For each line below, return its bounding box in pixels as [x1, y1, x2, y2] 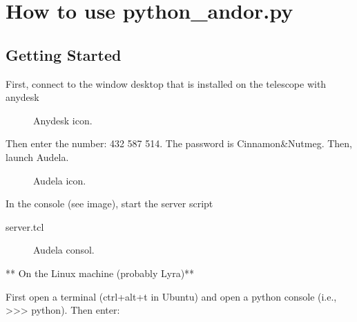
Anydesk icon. [33, 113, 93, 127]
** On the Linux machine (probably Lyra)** [6, 265, 195, 280]
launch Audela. [6, 149, 69, 164]
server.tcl [6, 219, 44, 234]
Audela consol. [33, 243, 95, 257]
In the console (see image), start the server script [6, 196, 213, 211]
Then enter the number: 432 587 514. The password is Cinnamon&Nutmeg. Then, [6, 136, 352, 151]
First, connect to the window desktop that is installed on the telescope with [6, 76, 327, 91]
